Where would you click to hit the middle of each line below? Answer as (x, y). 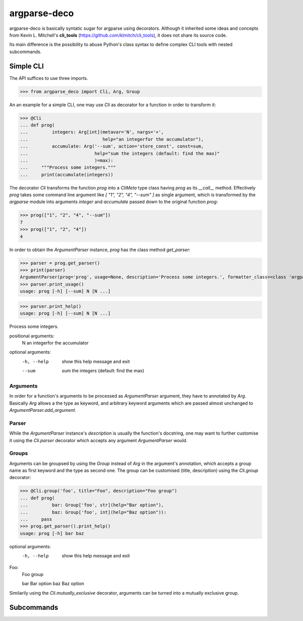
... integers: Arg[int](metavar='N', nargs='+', (92, 132)
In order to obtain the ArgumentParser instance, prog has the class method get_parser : (100, 250)
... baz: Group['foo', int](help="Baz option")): (93, 512)
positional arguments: (32, 336)
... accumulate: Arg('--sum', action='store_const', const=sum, (112, 146)
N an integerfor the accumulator (55, 343)
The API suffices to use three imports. (49, 78)
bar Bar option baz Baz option (53, 584)
